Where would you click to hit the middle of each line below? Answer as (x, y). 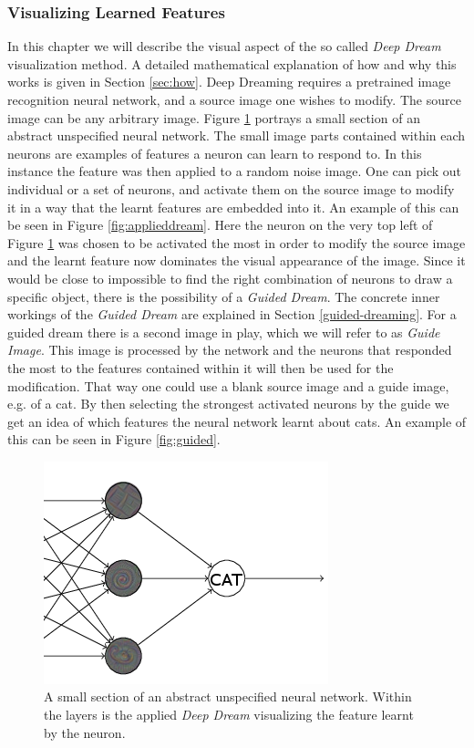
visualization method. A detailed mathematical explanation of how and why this (232, 63)
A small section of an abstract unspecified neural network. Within (228, 696)
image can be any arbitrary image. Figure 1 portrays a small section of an (214, 117)
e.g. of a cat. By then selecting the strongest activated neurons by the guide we (228, 404)
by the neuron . (85, 732)
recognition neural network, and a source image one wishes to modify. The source (234, 99)
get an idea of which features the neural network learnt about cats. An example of (237, 421)
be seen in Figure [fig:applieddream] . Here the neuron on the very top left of (220, 225)
